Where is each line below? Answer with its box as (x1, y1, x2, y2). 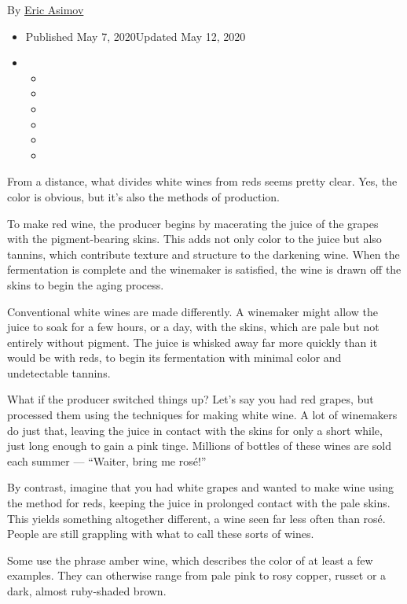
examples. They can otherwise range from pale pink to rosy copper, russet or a (7, 567, 387, 584)
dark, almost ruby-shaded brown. (7, 583, 167, 598)
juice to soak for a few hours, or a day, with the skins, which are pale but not (7, 319, 379, 335)
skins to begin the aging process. (7, 276, 164, 293)
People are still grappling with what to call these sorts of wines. (7, 525, 314, 542)
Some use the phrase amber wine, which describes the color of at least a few (7, 551, 373, 568)
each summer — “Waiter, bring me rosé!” (7, 452, 207, 469)
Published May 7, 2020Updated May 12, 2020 (25, 28, 246, 44)
